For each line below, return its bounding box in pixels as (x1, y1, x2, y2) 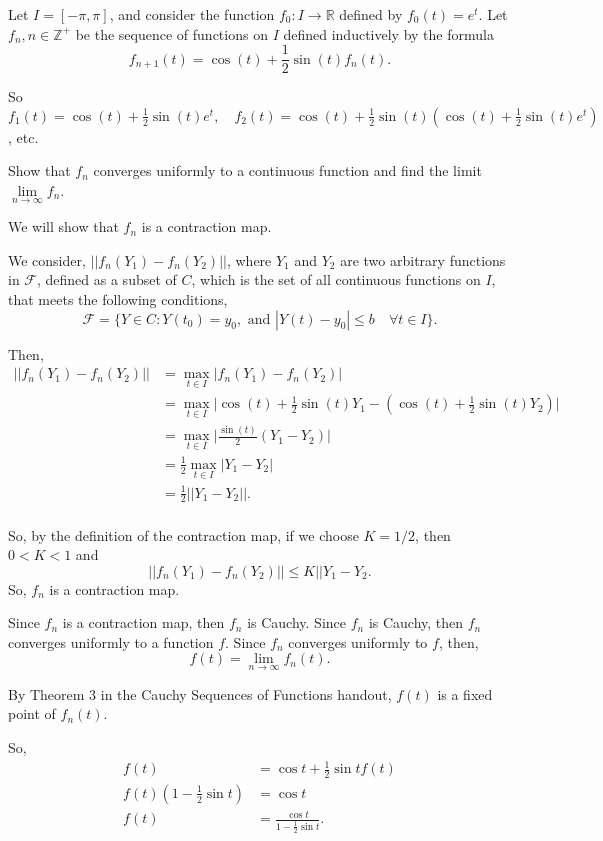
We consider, (8, 249, 86, 270)
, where (226, 249, 272, 270)
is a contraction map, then (62, 612, 225, 633)
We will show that (8, 216, 119, 237)
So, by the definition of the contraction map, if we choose (8, 524, 359, 545)
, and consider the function (109, 4, 275, 24)
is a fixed (437, 683, 493, 704)
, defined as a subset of (37, 269, 177, 290)
